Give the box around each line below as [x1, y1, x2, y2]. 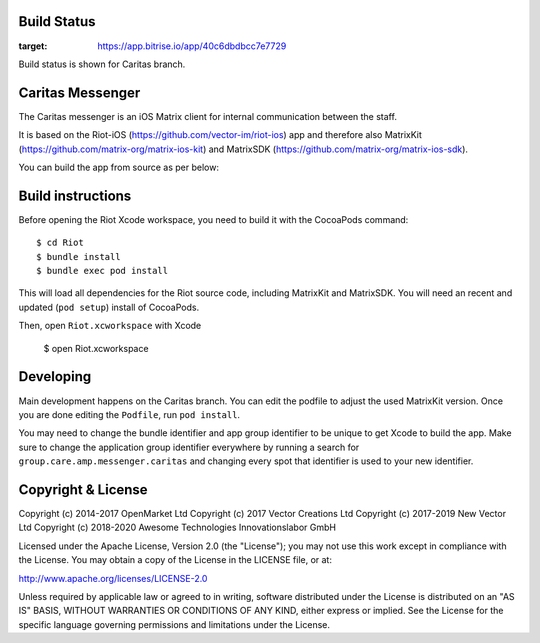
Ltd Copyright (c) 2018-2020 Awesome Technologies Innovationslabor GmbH [18, 521, 337, 534]
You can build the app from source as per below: [18, 161, 220, 173]
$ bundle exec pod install [36, 265, 169, 277]
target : [18, 40, 48, 52]
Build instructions [18, 187, 132, 204]
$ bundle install [36, 251, 121, 262]
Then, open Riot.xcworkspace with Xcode [18, 320, 202, 332]
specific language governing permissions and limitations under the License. [18, 618, 330, 630]
